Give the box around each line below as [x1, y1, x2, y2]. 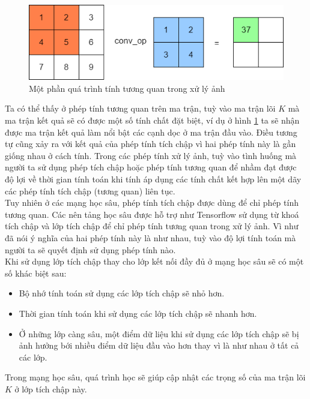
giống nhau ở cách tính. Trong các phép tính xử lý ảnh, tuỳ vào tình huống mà [5, 149, 297, 161]
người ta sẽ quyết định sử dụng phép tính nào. [5, 243, 176, 256]
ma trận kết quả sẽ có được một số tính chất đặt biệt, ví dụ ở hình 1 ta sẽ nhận [5, 114, 300, 127]
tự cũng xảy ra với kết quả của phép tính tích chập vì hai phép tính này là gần [5, 137, 296, 150]
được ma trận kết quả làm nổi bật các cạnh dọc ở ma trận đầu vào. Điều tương [5, 125, 297, 138]
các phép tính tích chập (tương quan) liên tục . [5, 184, 175, 197]
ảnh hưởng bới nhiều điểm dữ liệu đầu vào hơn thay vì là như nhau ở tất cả [19, 339, 299, 352]
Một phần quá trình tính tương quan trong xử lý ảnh [29, 82, 225, 94]
